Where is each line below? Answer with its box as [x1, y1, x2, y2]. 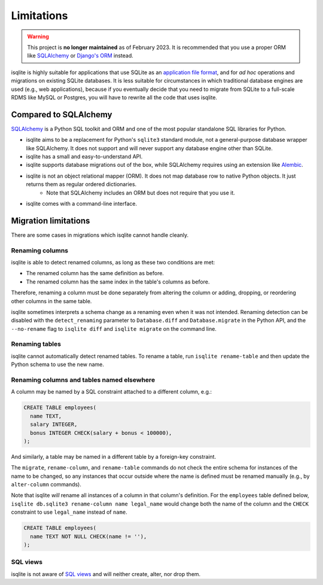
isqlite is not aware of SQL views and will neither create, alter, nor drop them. [11, 570, 201, 577]
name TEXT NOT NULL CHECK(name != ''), [30, 533, 147, 540]
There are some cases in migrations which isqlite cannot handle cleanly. [11, 231, 189, 239]
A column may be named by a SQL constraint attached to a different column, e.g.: [11, 388, 212, 395]
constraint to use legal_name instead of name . [11, 508, 128, 516]
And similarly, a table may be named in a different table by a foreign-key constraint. [11, 453, 217, 460]
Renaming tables [11, 340, 61, 348]
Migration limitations [11, 215, 90, 226]
